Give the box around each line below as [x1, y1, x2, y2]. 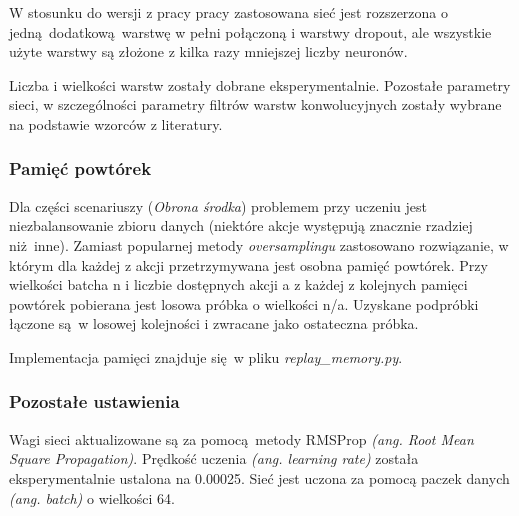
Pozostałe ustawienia [9, 389, 180, 414]
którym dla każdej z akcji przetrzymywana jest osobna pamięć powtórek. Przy [9, 254, 488, 275]
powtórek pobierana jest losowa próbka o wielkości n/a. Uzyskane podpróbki [9, 293, 479, 314]
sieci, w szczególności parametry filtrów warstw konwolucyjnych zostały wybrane [9, 94, 502, 115]
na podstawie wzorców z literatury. [9, 113, 223, 134]
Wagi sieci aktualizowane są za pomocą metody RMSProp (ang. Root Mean [9, 428, 474, 449]
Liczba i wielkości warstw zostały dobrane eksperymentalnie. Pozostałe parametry [9, 74, 511, 95]
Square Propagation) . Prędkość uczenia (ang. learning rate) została [9, 448, 419, 469]
